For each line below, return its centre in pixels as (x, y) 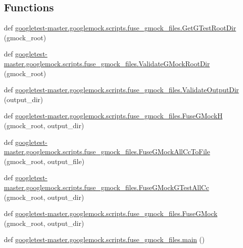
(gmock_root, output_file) (44, 161)
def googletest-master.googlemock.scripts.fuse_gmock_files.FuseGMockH (113, 116)
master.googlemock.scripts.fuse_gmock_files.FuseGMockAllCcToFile (107, 152)
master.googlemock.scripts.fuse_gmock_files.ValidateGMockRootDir (107, 63)
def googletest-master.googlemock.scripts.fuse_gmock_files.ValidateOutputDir (121, 90)
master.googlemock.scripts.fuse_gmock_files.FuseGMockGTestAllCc (107, 187)
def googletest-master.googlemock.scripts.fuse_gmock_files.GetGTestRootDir (120, 28)
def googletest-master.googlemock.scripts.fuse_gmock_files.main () (104, 239)
